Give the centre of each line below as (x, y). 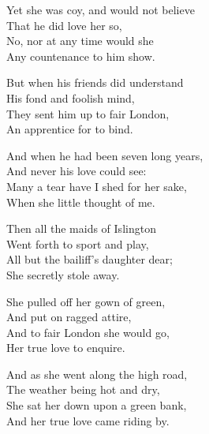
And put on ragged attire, (69, 317)
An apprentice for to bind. (70, 129)
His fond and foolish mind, (71, 97)
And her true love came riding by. (88, 420)
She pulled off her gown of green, (86, 301)
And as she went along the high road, (97, 374)
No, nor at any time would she (80, 41)
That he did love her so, (64, 25)
